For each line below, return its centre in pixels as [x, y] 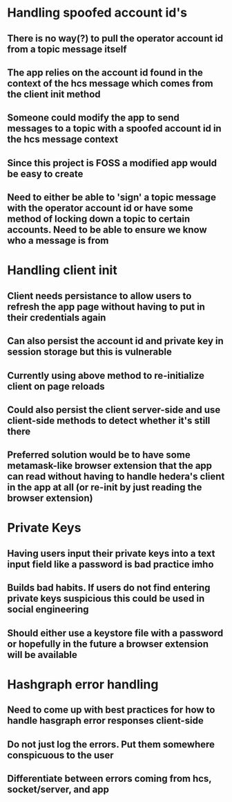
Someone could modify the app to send [93, 118]
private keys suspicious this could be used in [106, 599]
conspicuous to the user [60, 755]
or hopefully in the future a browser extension [108, 644]
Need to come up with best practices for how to [111, 710]
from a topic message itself [67, 49]
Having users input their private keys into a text [111, 553]
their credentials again [57, 318]
